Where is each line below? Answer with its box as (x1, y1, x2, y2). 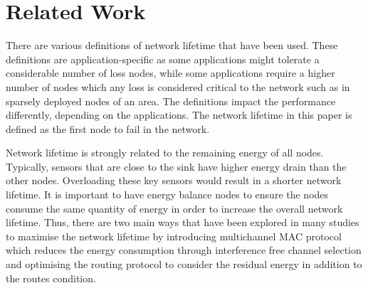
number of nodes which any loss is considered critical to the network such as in (6, 79, 350, 94)
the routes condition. (6, 270, 96, 285)
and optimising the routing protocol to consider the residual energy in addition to (6, 257, 362, 272)
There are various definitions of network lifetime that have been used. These (6, 38, 338, 53)
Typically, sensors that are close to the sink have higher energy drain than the (6, 159, 347, 174)
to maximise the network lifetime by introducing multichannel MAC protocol (6, 228, 342, 243)
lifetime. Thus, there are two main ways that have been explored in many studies (6, 215, 359, 230)
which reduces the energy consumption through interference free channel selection (6, 242, 362, 257)
